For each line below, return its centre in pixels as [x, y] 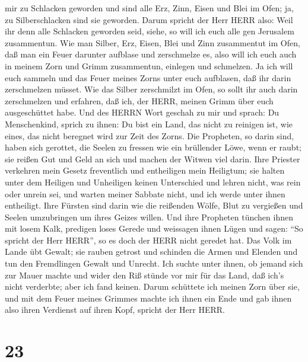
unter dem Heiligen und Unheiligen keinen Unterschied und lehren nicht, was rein [153, 182]
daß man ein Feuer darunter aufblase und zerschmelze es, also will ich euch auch [151, 54]
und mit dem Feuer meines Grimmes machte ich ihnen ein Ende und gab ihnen [148, 298]
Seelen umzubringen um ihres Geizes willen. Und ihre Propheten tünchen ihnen [149, 217]
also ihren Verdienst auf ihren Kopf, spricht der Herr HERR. [115, 310]
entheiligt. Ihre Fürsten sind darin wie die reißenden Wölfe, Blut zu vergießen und [154, 205]
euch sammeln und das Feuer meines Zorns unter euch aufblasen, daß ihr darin [148, 77]
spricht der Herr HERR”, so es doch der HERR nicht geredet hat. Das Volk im [148, 240]
